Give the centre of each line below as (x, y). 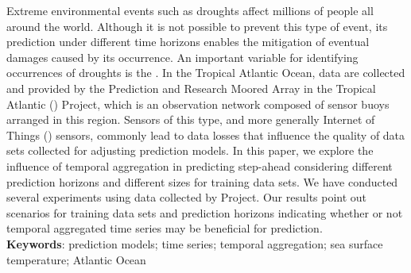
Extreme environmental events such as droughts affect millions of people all (190, 10)
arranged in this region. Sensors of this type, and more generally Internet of (191, 119)
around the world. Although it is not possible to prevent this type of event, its (197, 26)
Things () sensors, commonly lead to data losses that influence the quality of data (206, 135)
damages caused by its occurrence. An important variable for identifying (182, 57)
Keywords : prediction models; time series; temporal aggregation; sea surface (195, 243)
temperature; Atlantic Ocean (76, 259)
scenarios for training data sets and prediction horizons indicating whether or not (205, 212)
